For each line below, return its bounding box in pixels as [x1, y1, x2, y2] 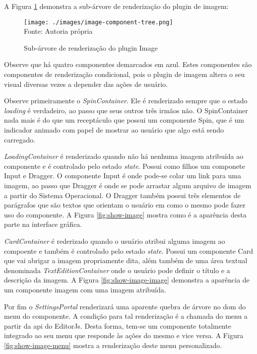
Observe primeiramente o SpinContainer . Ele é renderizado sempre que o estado [4, 95, 248, 106]
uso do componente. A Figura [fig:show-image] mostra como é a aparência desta [4, 209, 247, 219]
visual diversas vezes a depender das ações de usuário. [4, 78, 168, 89]
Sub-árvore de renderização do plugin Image [24, 42, 158, 53]
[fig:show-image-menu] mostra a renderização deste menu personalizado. [4, 340, 222, 350]
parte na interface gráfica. [4, 219, 82, 229]
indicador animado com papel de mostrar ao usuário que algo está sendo [4, 125, 224, 135]
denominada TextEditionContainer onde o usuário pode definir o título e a [4, 265, 230, 275]
